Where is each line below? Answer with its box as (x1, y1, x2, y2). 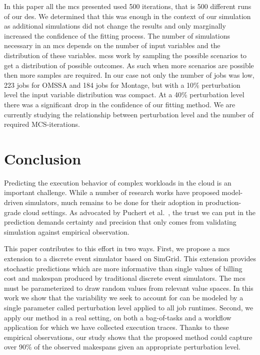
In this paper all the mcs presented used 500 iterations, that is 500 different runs (4, 1, 251, 11)
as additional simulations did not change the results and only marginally (4, 21, 226, 31)
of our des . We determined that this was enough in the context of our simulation (4, 11, 251, 21)
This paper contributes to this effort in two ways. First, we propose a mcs (4, 243, 230, 254)
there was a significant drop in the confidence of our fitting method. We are (4, 99, 235, 109)
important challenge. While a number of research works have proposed (4, 187, 219, 198)
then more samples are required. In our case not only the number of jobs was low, (4, 70, 254, 80)
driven (4, 197, 23, 208)
